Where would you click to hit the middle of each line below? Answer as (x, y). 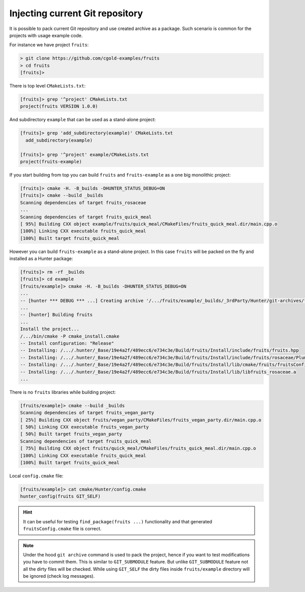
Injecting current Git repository (76, 13)
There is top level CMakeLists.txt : (48, 86)
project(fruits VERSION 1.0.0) (59, 106)
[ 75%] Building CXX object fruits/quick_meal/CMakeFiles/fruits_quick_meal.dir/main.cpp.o (138, 448)
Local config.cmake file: (36, 475)
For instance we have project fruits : (49, 45)
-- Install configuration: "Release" (67, 343)
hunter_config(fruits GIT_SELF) (60, 497)
